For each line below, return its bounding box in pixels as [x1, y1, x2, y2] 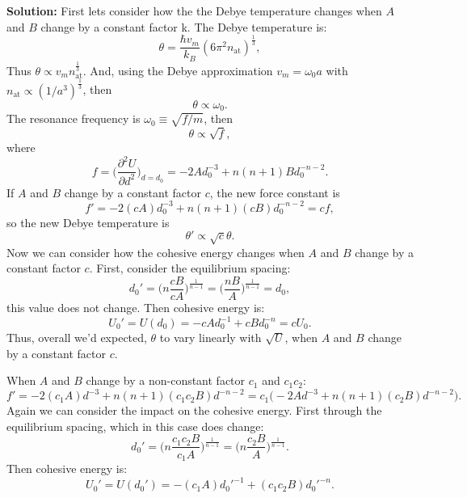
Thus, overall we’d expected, [6, 329, 147, 345]
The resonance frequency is [6, 110, 141, 127]
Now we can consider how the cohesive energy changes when [6, 243, 305, 260]
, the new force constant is [209, 184, 340, 200]
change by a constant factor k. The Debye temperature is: [40, 18, 327, 35]
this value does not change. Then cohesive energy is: [6, 298, 265, 315]
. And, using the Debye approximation [82, 61, 273, 78]
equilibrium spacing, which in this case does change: [6, 417, 264, 434]
